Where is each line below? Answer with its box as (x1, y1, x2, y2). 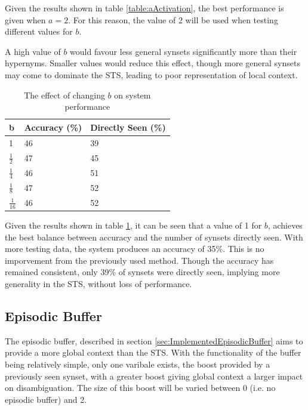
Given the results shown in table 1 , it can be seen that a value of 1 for (5, 219, 262, 231)
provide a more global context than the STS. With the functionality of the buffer (5, 346, 301, 359)
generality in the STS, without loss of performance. (5, 277, 192, 289)
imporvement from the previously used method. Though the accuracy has (5, 254, 274, 266)
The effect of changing (24, 88, 105, 101)
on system (114, 88, 151, 101)
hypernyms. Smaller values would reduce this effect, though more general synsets (5, 57, 300, 69)
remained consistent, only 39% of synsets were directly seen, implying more (5, 266, 280, 278)
